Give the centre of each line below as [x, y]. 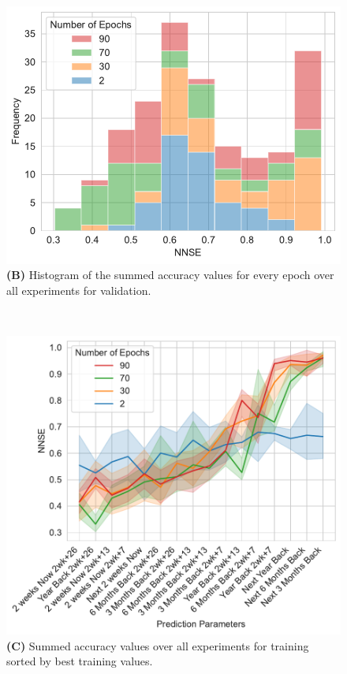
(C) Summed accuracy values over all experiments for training [158, 645]
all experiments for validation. [79, 290]
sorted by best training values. [80, 661]
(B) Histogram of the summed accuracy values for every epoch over [170, 275]
